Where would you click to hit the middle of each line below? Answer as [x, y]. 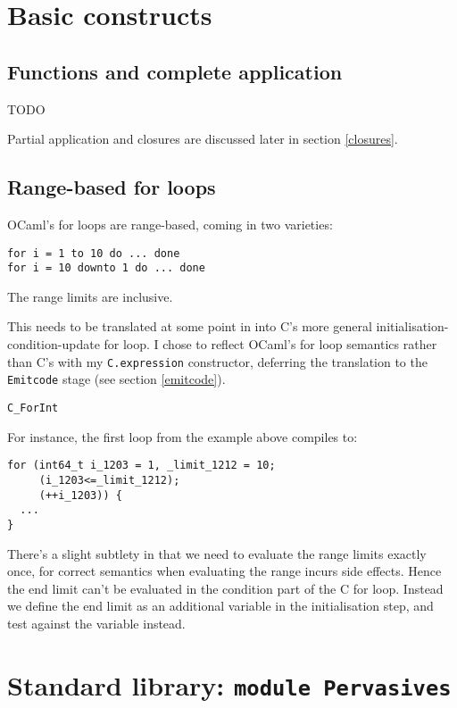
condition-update [54, 344]
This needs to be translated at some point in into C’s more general [190, 326]
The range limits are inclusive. [90, 296]
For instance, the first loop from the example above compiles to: [183, 436]
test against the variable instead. [96, 623]
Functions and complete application [175, 71]
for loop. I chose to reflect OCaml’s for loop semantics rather [270, 344]
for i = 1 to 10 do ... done [94, 253]
